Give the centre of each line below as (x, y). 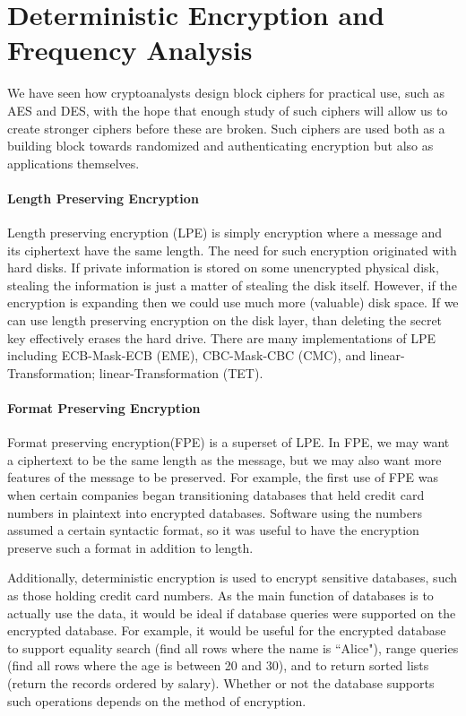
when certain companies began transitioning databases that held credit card (216, 495)
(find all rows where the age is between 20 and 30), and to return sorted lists (218, 665)
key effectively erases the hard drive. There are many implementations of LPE (222, 337)
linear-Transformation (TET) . (181, 372)
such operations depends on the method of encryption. (157, 700)
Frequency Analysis (130, 50)
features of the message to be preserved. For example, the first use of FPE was (223, 477)
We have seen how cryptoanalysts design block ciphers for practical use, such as (226, 93)
